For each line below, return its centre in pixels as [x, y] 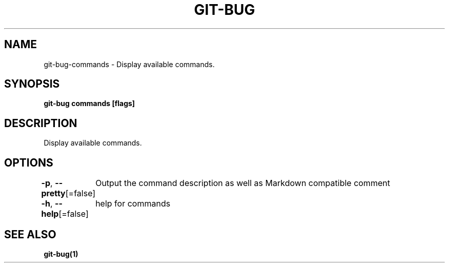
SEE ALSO [30, 234]
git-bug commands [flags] [89, 104]
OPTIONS [29, 162]
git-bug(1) [61, 254]
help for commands [133, 204]
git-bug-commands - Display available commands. [129, 64]
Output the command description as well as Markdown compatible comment [243, 183]
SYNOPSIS [32, 84]
